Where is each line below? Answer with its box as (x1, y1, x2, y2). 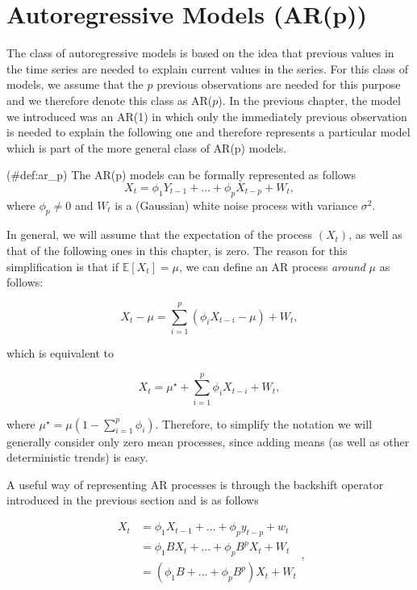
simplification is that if (6, 257, 119, 274)
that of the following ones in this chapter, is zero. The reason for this (6, 242, 348, 259)
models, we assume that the (6, 76, 144, 93)
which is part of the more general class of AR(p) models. (6, 139, 287, 156)
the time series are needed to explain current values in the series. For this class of (6, 60, 408, 77)
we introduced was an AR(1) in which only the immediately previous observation (6, 107, 407, 124)
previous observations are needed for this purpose (156, 76, 401, 93)
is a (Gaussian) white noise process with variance (115, 196, 358, 213)
